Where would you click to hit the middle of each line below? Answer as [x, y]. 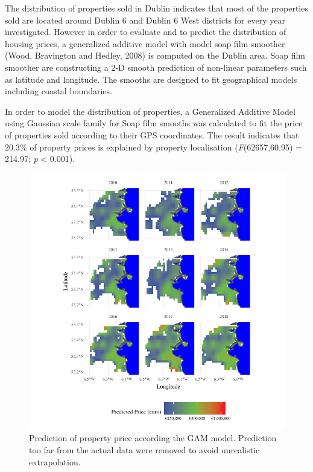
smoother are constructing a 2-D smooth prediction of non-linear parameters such [156, 67]
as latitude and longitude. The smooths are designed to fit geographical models [151, 79]
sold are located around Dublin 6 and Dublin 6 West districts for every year [145, 20]
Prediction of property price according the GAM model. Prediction [153, 438]
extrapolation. [55, 461]
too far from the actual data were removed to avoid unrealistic [144, 449]
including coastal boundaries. [58, 91]
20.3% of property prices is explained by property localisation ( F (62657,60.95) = [154, 147]
